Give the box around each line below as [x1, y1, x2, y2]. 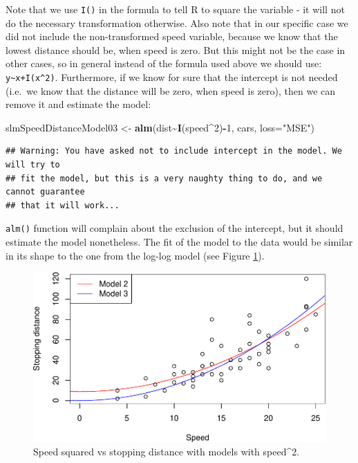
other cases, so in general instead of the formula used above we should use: [6, 56, 322, 71]
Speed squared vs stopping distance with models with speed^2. [33, 444, 300, 459]
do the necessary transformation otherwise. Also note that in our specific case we [6, 15, 348, 30]
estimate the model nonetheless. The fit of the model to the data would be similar [6, 235, 353, 249]
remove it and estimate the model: [6, 97, 151, 111]
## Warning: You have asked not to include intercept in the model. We [6, 146, 342, 156]
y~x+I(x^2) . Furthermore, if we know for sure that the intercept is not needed [6, 70, 338, 84]
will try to [6, 160, 60, 170]
